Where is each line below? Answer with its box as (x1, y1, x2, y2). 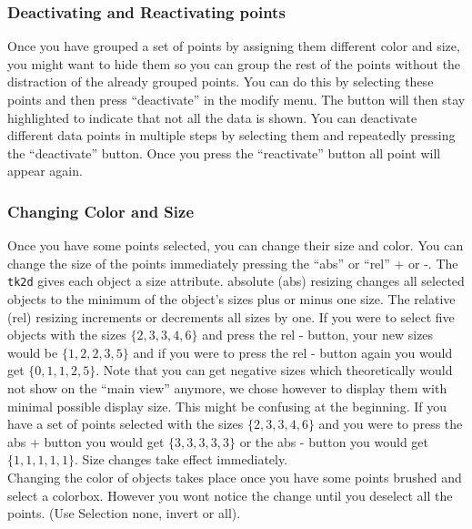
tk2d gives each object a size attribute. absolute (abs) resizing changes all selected (7, 271, 465, 290)
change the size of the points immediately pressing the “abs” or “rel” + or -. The (7, 253, 458, 272)
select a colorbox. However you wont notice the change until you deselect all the (7, 485, 453, 504)
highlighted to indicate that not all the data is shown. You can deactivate (7, 107, 417, 127)
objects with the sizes (7, 325, 126, 344)
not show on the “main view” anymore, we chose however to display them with (7, 379, 447, 397)
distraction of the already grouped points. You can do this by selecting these (7, 72, 434, 91)
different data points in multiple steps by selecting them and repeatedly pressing (7, 126, 456, 145)
